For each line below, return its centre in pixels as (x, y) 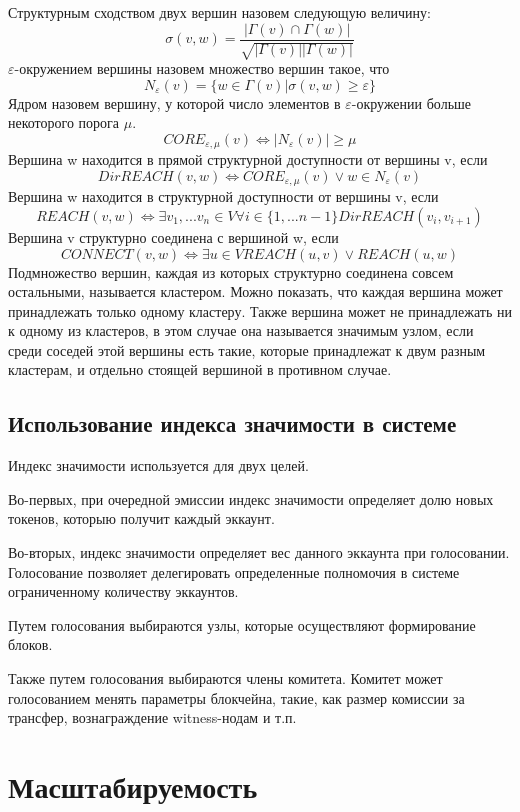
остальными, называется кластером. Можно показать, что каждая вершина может (255, 291)
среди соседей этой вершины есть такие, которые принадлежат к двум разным (247, 349)
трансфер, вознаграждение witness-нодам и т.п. (152, 717)
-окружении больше (411, 102)
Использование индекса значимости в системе (232, 423)
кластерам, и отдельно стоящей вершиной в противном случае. (200, 369)
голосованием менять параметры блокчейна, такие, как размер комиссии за (236, 697)
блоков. (30, 644)
